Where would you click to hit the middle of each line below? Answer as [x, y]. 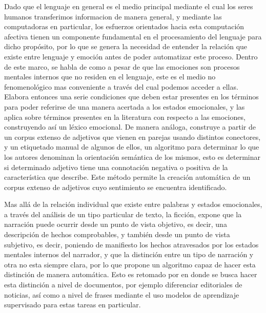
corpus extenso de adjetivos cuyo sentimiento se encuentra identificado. [116, 187]
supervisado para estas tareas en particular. [73, 305]
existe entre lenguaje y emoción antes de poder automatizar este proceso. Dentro [131, 56]
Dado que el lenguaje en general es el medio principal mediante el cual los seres [129, 6]
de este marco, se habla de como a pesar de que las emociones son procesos [122, 66]
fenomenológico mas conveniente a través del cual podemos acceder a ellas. [121, 86]
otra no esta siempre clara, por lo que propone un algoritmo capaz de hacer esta [130, 264]
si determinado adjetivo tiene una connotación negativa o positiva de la [116, 167]
